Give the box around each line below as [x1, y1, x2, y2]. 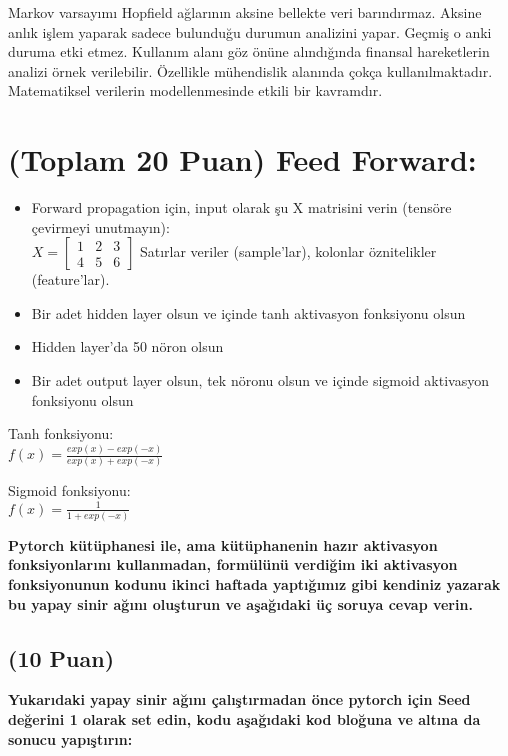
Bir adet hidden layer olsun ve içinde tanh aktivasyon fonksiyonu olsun [31, 302, 466, 323]
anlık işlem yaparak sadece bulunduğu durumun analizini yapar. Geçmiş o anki [8, 21, 492, 42]
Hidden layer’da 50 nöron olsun [31, 336, 224, 357]
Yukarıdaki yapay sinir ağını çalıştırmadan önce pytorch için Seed [8, 689, 471, 710]
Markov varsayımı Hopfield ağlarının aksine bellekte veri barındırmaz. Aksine [8, 2, 482, 22]
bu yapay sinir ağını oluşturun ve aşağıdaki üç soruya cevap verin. [8, 593, 473, 614]
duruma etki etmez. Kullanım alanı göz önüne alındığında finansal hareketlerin [8, 41, 490, 62]
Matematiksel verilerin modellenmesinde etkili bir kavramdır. [8, 80, 383, 101]
